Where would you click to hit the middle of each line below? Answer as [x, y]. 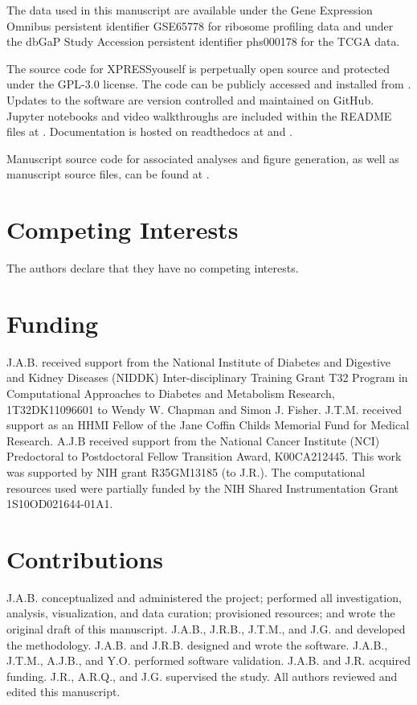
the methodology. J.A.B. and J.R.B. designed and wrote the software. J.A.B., [197, 644]
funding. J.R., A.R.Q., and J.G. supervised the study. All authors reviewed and [202, 676]
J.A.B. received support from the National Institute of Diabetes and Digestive [198, 361]
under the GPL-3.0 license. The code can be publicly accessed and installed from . [209, 84]
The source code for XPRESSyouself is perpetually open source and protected [198, 68]
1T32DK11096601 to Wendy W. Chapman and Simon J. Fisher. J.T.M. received [204, 409]
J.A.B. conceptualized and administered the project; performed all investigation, [204, 597]
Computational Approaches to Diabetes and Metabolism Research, [171, 393]
